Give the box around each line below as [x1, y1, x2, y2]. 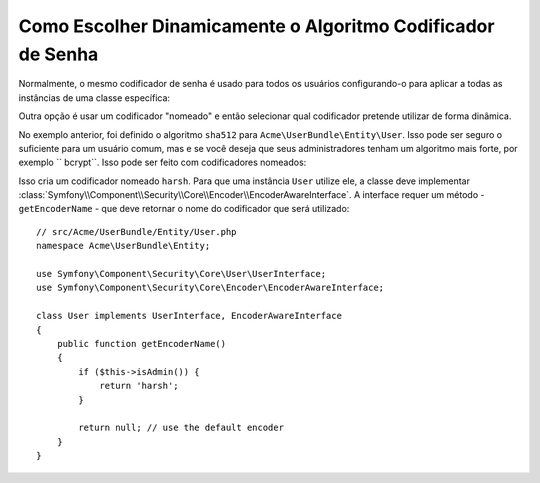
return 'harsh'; [99, 380, 179, 392]
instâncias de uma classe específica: [18, 91, 170, 104]
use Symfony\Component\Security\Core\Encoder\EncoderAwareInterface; [36, 282, 385, 294]
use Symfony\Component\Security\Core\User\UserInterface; [36, 268, 327, 280]
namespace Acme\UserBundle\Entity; [36, 240, 211, 252]
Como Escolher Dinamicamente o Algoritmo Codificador [18, 15, 495, 37]
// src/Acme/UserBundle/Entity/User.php [36, 226, 237, 237]
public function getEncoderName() [56, 338, 227, 349]
